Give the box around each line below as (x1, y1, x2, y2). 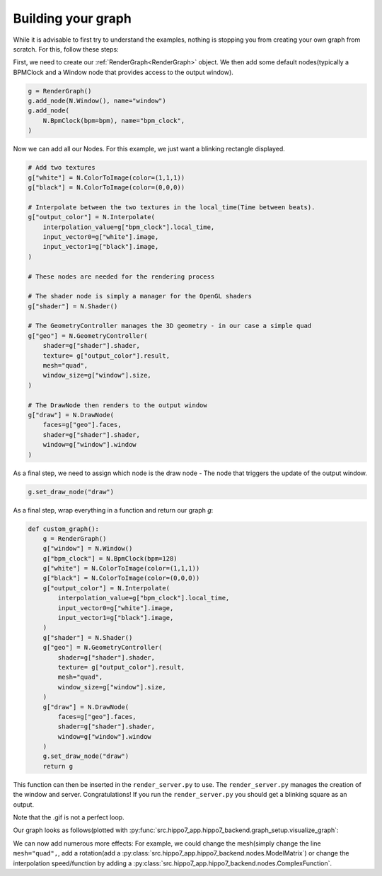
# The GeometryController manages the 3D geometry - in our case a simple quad (28, 322, 312, 330)
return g (42, 762, 74, 770)
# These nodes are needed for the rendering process (28, 272, 215, 281)
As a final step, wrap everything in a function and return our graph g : (13, 506, 214, 514)
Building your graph (13, 11, 132, 26)
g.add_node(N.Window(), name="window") (28, 97, 166, 105)
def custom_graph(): (28, 525, 99, 533)
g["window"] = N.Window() (42, 544, 133, 553)
